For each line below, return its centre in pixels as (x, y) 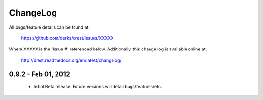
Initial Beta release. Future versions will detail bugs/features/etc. (98, 87)
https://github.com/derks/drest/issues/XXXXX (67, 38)
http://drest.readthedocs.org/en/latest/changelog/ (71, 60)
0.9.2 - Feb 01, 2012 (39, 74)
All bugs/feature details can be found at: (49, 27)
